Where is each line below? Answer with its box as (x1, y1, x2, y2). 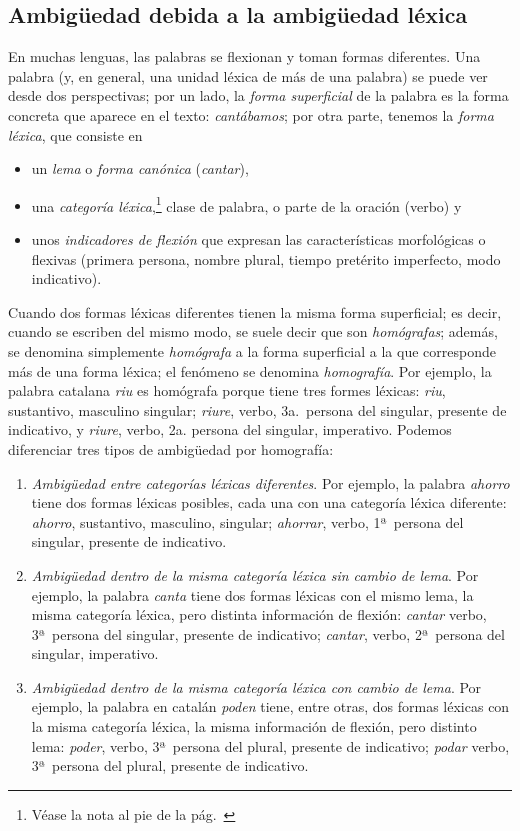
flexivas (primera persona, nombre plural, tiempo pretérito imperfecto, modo (31, 248, 501, 269)
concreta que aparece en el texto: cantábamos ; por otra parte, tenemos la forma (8, 104, 494, 125)
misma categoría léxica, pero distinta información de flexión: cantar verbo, (31, 604, 487, 625)
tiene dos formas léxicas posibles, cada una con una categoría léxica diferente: (31, 492, 507, 513)
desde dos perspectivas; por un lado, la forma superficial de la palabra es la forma (8, 85, 509, 106)
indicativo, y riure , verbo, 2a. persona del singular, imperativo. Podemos (8, 419, 452, 440)
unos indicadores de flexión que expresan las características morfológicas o (31, 229, 486, 250)
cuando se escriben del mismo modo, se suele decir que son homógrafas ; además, (8, 321, 498, 342)
